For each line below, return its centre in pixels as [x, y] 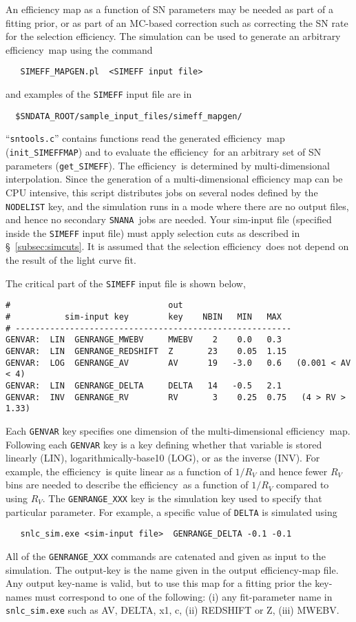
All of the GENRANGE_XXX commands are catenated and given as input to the [166, 556]
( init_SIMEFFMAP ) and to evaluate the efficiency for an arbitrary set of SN [164, 152]
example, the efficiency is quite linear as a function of [119, 471]
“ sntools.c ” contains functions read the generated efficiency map [145, 138]
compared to [303, 485]
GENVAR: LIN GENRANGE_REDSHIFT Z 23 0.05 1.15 [146, 351]
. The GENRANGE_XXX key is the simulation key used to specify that [182, 498]
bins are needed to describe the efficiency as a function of [127, 485]
